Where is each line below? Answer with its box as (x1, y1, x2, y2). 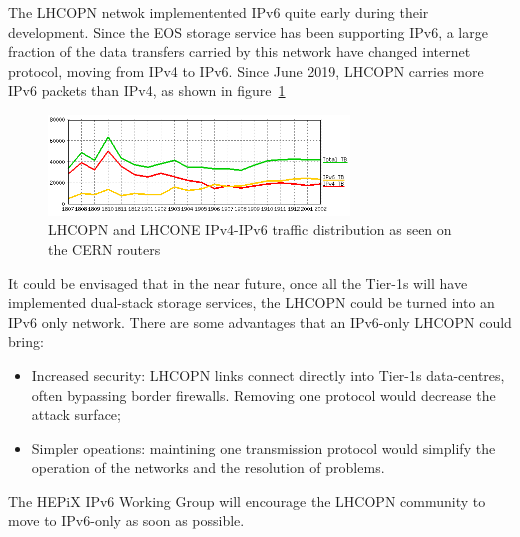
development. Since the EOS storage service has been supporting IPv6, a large (8, 21, 488, 42)
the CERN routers (48, 238, 161, 259)
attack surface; (31, 404, 121, 425)
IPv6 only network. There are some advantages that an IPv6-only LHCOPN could (8, 311, 512, 332)
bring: (8, 331, 44, 352)
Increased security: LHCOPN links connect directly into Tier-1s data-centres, (31, 364, 505, 385)
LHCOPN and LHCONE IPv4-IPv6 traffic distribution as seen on (48, 219, 452, 240)
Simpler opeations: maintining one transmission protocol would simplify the (31, 437, 496, 458)
